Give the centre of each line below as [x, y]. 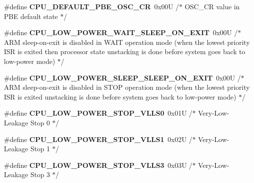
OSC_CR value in [212, 6]
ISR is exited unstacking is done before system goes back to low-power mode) [120, 96]
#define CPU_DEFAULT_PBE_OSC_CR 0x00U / [92, 6]
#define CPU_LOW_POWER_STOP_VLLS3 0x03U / [98, 165]
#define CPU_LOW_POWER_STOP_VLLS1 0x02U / [98, 139]
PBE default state [31, 16]
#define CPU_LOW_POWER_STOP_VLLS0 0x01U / [98, 113]
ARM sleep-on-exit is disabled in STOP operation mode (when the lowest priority [127, 87]
